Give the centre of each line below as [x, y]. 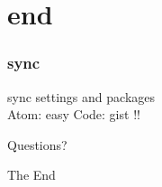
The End [31, 175]
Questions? [37, 144]
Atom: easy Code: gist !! [74, 114]
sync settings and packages [81, 96]
